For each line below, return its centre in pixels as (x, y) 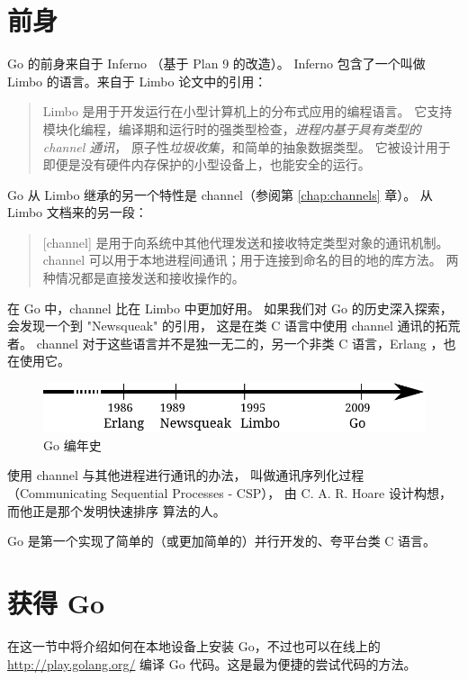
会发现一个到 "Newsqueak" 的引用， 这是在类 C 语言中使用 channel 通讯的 (221, 326)
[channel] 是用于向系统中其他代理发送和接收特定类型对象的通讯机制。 (246, 242)
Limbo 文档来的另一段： (77, 212)
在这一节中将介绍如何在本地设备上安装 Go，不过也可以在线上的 (194, 645)
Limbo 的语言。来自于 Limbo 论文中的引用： (137, 81)
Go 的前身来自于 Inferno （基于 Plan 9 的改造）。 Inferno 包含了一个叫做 (216, 63)
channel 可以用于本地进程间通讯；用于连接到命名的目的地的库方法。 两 (251, 260)
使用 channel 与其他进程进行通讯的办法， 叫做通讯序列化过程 (186, 475)
